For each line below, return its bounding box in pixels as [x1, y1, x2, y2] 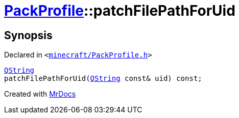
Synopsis [4, 28, 53, 42]
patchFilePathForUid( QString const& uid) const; [4, 74, 202, 83]
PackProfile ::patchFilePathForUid [4, 2, 235, 19]
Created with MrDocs [4, 90, 76, 99]
